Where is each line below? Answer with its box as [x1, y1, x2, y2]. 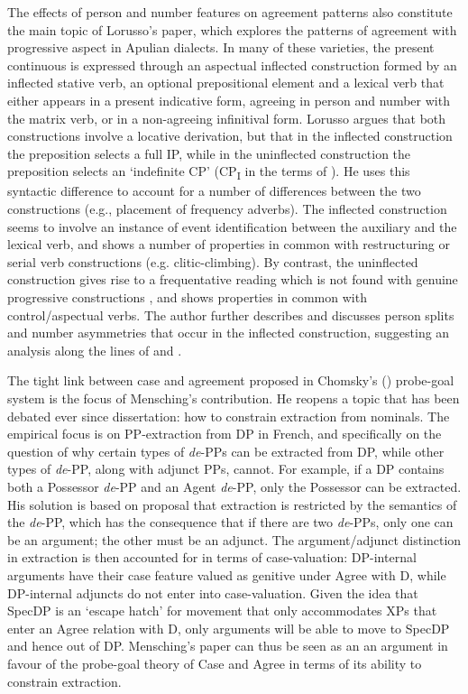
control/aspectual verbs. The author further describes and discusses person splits [7, 305, 454, 324]
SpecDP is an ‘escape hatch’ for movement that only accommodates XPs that [7, 601, 437, 620]
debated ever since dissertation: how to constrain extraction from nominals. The [7, 406, 450, 425]
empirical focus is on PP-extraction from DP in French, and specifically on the [7, 424, 442, 443]
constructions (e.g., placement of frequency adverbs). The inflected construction [7, 199, 447, 218]
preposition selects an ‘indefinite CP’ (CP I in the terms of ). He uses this [7, 162, 410, 183]
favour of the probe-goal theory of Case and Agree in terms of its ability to [7, 653, 422, 672]
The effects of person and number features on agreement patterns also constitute [7, 3, 453, 21]
